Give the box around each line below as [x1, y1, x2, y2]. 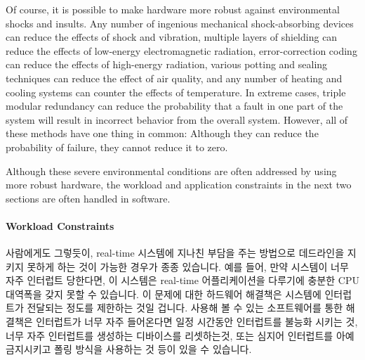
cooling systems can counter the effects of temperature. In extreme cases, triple [6, 84, 346, 99]
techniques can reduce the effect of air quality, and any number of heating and [6, 70, 343, 85]
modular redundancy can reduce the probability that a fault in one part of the [6, 98, 343, 113]
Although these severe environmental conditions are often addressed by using [6, 163, 337, 178]
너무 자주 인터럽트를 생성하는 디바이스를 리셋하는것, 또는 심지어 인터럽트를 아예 [6, 328, 354, 342]
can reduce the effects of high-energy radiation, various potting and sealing [6, 57, 328, 72]
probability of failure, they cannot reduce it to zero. [6, 139, 228, 154]
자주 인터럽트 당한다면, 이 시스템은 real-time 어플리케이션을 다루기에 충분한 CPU [6, 273, 359, 288]
